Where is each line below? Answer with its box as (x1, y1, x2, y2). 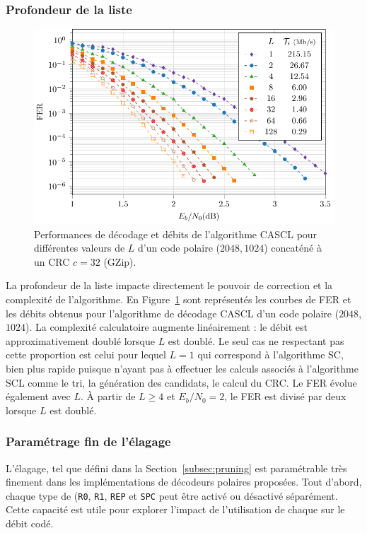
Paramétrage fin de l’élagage (6, 433, 171, 450)
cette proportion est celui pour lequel (6, 347, 166, 362)
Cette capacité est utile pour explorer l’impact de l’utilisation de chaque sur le (6, 502, 345, 517)
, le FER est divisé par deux (224, 389, 346, 404)
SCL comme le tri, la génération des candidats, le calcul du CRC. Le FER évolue (6, 375, 357, 389)
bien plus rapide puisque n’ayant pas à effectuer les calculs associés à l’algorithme (6, 361, 359, 375)
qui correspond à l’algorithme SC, (197, 347, 344, 362)
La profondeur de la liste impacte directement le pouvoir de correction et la (6, 278, 333, 293)
